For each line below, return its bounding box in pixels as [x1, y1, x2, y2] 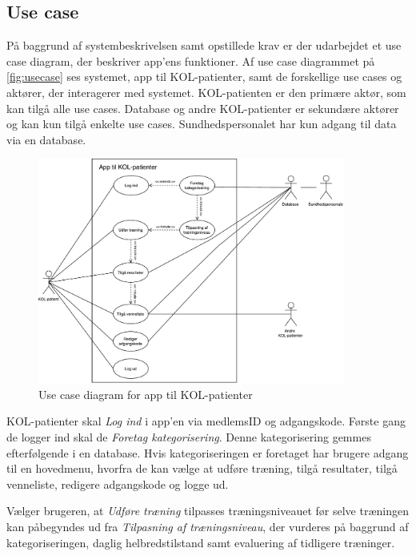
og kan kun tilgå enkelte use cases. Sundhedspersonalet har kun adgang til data [6, 115, 397, 132]
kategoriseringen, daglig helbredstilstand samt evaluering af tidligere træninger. [6, 534, 395, 550]
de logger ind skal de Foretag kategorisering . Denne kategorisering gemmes [6, 429, 371, 445]
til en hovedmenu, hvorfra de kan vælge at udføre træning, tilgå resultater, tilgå [6, 460, 398, 477]
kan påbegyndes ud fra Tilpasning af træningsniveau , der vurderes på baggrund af [6, 518, 409, 534]
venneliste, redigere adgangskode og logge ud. [6, 475, 229, 492]
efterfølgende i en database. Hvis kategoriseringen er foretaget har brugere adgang [6, 444, 409, 461]
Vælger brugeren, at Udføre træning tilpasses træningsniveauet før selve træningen [6, 502, 409, 519]
